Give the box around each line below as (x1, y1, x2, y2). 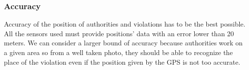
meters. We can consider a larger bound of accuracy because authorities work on (4, 38, 243, 48)
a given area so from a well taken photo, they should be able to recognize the (4, 47, 233, 57)
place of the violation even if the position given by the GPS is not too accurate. (4, 56, 240, 67)
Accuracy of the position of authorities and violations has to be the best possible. (4, 19, 246, 29)
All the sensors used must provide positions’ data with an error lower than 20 (4, 28, 234, 38)
